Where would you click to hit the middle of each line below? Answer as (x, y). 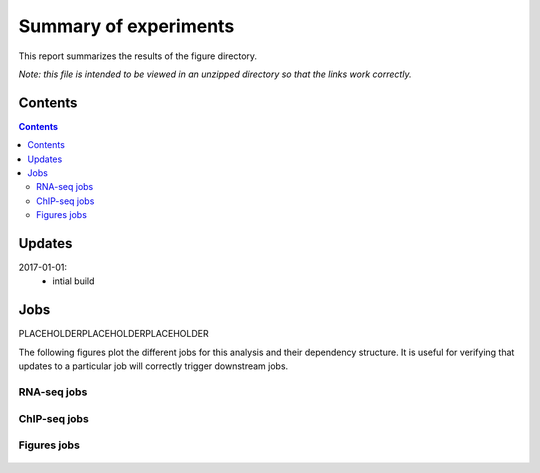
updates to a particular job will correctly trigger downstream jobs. (153, 366)
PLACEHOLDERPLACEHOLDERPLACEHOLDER (113, 334)
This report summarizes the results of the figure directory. (138, 56)
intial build (73, 281)
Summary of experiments (126, 26)
